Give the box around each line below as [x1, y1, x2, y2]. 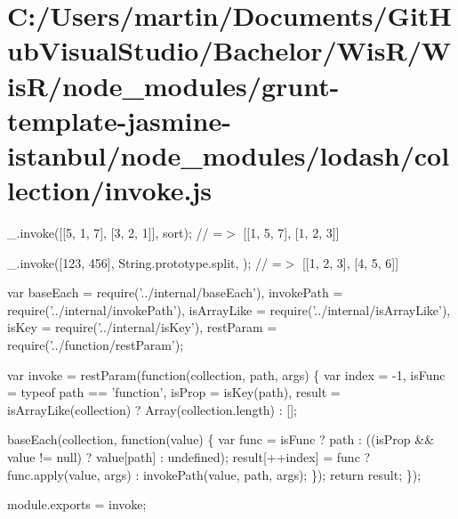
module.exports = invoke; [7, 495, 147, 514]
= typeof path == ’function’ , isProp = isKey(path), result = [7, 383, 341, 401]
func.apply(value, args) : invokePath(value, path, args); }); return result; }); [7, 465, 422, 483]
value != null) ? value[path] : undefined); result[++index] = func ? [7, 448, 371, 466]
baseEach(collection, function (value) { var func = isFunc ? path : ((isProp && [7, 430, 435, 449]
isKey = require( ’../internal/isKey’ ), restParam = [7, 318, 277, 337]
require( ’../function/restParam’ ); [7, 336, 184, 354]
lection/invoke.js [7, 172, 212, 208]
